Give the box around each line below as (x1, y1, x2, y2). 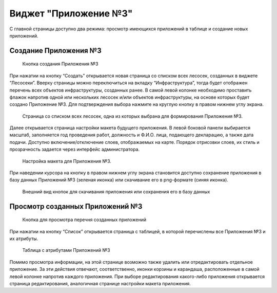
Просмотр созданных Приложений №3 (9, 202, 143, 211)
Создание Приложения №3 (9, 46, 102, 55)
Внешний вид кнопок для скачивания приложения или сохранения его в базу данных (22, 188, 210, 195)
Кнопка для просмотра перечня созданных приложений (22, 216, 146, 223)
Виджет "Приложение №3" (9, 8, 133, 19)
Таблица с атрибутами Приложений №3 (22, 247, 110, 253)
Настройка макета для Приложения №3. (22, 158, 111, 164)
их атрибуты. (9, 235, 38, 242)
